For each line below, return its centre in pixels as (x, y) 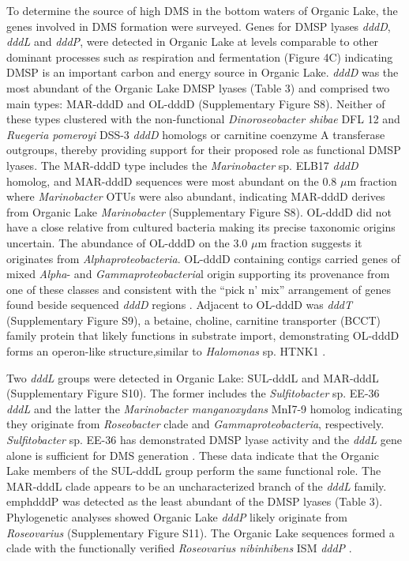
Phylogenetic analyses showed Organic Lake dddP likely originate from (177, 517)
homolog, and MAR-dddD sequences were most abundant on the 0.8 (172, 181)
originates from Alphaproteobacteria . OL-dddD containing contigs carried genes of (203, 258)
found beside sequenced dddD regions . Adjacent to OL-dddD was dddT (180, 305)
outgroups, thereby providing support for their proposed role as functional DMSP (204, 150)
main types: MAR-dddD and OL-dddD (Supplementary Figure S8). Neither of (196, 103)
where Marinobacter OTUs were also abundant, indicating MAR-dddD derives (196, 196)
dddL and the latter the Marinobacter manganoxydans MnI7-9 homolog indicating (204, 408)
